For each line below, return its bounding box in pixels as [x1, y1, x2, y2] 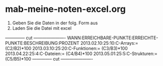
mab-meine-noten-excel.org [5, 3, 126, 15]
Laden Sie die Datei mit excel [12, 25, 72, 31]
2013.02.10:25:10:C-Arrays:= [80, 40, 139, 46]
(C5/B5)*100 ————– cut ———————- [5, 56, 93, 62]
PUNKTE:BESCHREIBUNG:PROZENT [5, 40, 80, 46]
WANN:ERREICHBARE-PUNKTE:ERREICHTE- [67, 35, 159, 41]
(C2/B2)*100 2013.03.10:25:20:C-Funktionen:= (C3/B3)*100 [5, 45, 128, 51]
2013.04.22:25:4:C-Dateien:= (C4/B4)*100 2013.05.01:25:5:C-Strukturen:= [5, 51, 158, 57]
